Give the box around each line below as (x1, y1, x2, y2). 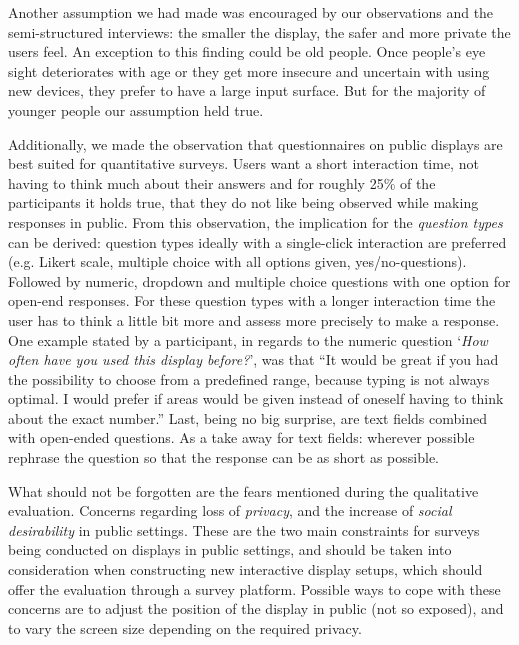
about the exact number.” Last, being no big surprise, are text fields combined (8, 407, 487, 428)
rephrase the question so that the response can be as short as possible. (8, 447, 440, 468)
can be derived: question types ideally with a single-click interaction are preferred (8, 231, 507, 252)
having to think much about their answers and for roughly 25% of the (8, 172, 436, 193)
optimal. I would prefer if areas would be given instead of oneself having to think (8, 388, 504, 409)
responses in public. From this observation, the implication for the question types (8, 211, 503, 232)
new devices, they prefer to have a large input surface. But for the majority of (8, 80, 486, 101)
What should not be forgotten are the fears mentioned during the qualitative (8, 480, 479, 501)
